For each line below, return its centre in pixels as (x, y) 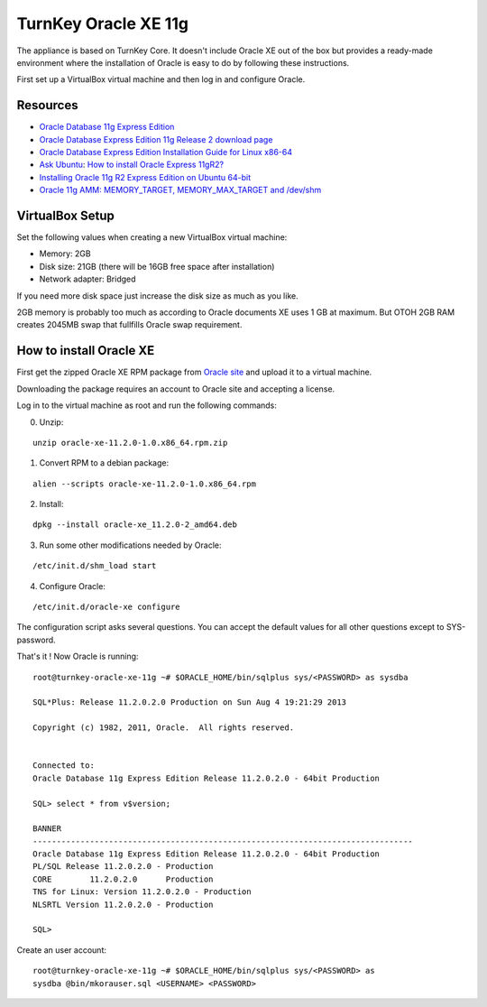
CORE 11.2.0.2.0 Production (123, 879)
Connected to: (64, 766)
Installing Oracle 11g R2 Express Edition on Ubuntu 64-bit (145, 177)
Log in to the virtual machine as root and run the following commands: (147, 405)
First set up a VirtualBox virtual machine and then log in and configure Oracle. (161, 79)
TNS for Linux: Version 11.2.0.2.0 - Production (142, 892)
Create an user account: (62, 950)
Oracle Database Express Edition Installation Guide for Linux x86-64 (166, 152)
